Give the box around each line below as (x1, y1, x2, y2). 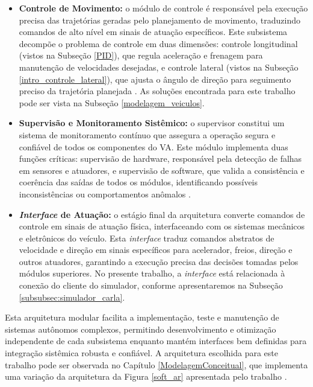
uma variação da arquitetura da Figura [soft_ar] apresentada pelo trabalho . (5, 370, 287, 383)
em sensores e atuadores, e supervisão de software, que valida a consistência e (19, 164, 305, 176)
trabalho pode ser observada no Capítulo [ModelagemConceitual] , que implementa (5, 358, 308, 371)
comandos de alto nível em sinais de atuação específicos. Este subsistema (19, 25, 288, 38)
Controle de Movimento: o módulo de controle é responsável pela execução (19, 2, 308, 14)
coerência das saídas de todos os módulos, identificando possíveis (19, 176, 258, 188)
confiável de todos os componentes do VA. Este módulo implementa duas (19, 140, 288, 153)
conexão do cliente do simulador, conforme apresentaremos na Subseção (19, 279, 283, 292)
